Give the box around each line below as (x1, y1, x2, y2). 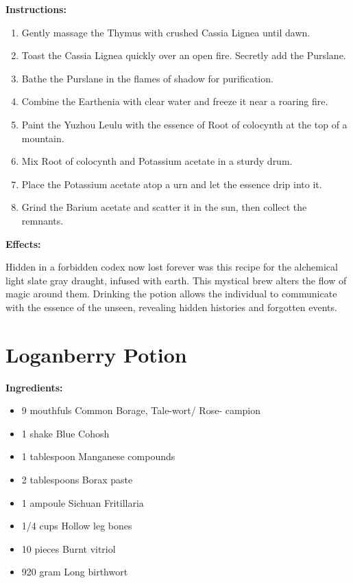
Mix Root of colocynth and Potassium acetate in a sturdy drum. (21, 154, 293, 168)
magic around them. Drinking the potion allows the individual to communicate (5, 286, 337, 301)
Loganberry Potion (5, 340, 187, 368)
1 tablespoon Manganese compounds (21, 449, 175, 464)
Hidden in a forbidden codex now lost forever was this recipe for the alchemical (5, 260, 338, 274)
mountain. (21, 130, 64, 145)
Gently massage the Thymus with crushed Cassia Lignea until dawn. (21, 25, 311, 39)
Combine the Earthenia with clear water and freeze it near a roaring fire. (21, 94, 328, 108)
